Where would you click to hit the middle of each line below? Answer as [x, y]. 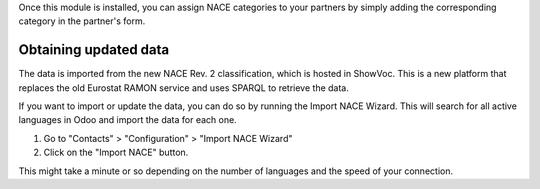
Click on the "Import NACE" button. [116, 152]
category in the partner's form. [82, 21]
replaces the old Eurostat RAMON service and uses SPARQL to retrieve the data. [184, 87]
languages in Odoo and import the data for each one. [127, 120]
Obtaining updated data [94, 50]
